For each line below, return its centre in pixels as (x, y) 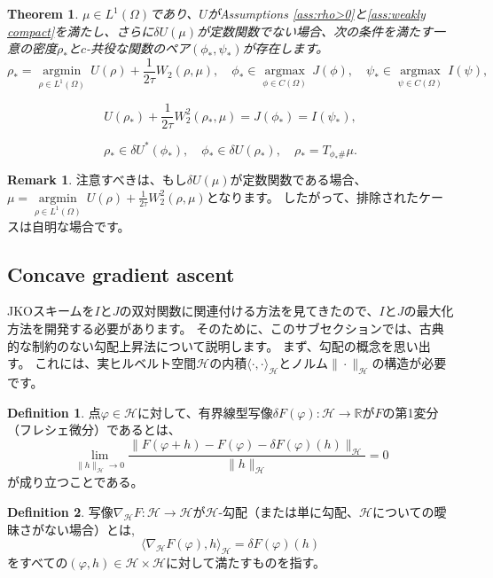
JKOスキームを (51, 311)
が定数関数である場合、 (298, 180)
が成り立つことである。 (75, 482)
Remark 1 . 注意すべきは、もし (97, 180)
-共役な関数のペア (138, 48)
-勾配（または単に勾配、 (289, 511)
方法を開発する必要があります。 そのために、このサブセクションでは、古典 (226, 328)
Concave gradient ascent (121, 273)
